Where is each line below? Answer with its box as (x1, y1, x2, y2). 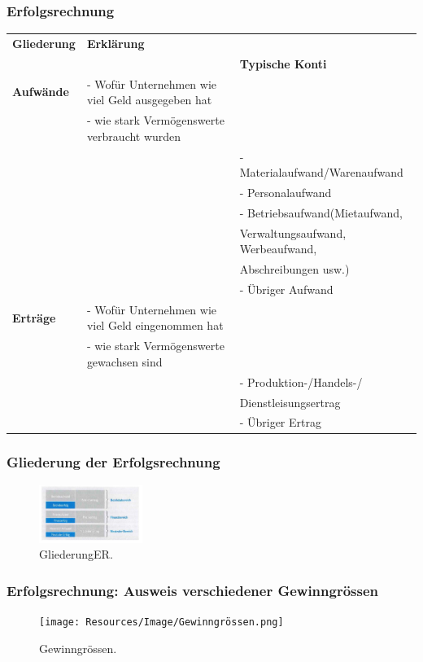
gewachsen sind (86, 353, 163, 370)
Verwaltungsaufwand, (239, 224, 347, 241)
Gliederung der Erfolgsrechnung (7, 452, 220, 472)
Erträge (12, 309, 56, 326)
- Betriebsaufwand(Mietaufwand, (239, 204, 403, 221)
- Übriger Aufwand (239, 280, 334, 297)
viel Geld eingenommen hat (86, 317, 224, 334)
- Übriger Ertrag (239, 414, 321, 431)
